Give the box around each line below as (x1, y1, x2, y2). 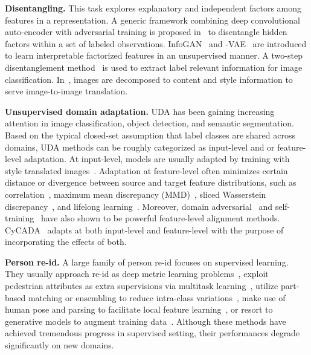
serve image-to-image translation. (5, 85, 128, 97)
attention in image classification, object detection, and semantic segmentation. (5, 117, 295, 129)
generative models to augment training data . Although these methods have (5, 314, 286, 327)
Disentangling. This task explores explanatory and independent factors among (5, 2, 302, 14)
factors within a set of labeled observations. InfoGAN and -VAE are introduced (5, 37, 307, 50)
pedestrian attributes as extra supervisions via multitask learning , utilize (5, 279, 278, 292)
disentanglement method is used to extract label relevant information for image (5, 60, 303, 73)
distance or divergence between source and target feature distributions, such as (5, 176, 297, 189)
